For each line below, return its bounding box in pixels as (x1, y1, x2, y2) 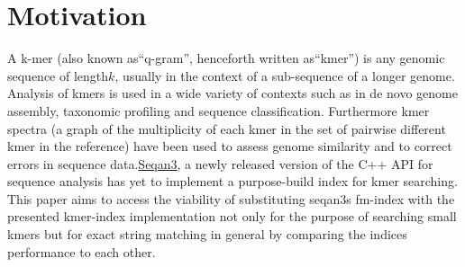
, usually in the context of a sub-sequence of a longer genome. (114, 66, 455, 85)
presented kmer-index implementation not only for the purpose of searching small (7, 207, 457, 226)
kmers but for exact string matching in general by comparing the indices (7, 225, 407, 244)
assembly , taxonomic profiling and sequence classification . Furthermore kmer (7, 101, 430, 120)
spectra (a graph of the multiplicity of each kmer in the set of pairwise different (7, 119, 446, 138)
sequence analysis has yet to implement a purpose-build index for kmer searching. (7, 172, 458, 191)
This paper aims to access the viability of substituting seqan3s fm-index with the (7, 189, 455, 208)
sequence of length (7, 66, 109, 85)
